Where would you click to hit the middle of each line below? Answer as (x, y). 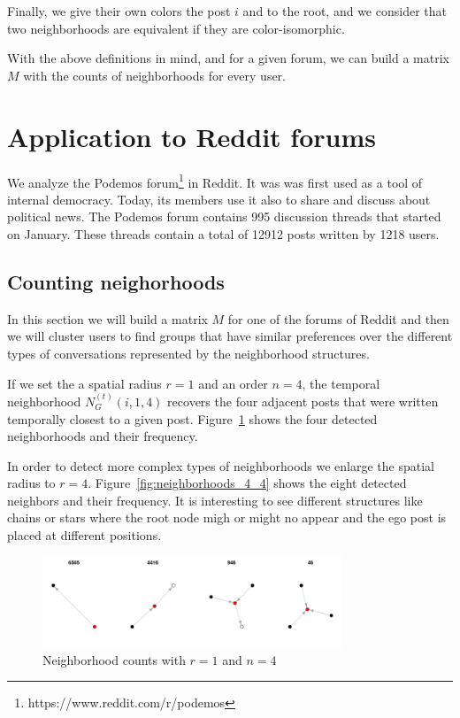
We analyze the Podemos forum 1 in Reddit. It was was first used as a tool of (215, 181)
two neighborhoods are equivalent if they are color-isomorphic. (176, 28)
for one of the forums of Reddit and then (338, 318)
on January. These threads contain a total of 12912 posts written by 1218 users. (223, 233)
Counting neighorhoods (116, 281)
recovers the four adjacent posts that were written (303, 401)
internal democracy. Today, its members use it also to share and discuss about (219, 199)
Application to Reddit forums (192, 136)
